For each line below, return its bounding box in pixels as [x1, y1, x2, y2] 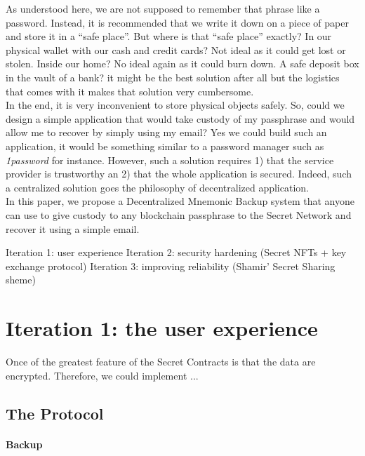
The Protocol [6, 402, 104, 424]
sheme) [6, 272, 36, 287]
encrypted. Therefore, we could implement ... [6, 368, 199, 382]
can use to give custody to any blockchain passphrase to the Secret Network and [6, 207, 352, 222]
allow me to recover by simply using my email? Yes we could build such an [6, 125, 327, 140]
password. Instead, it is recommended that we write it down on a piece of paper [6, 15, 349, 29]
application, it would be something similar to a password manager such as [6, 138, 324, 153]
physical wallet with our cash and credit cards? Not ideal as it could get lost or [6, 42, 346, 57]
